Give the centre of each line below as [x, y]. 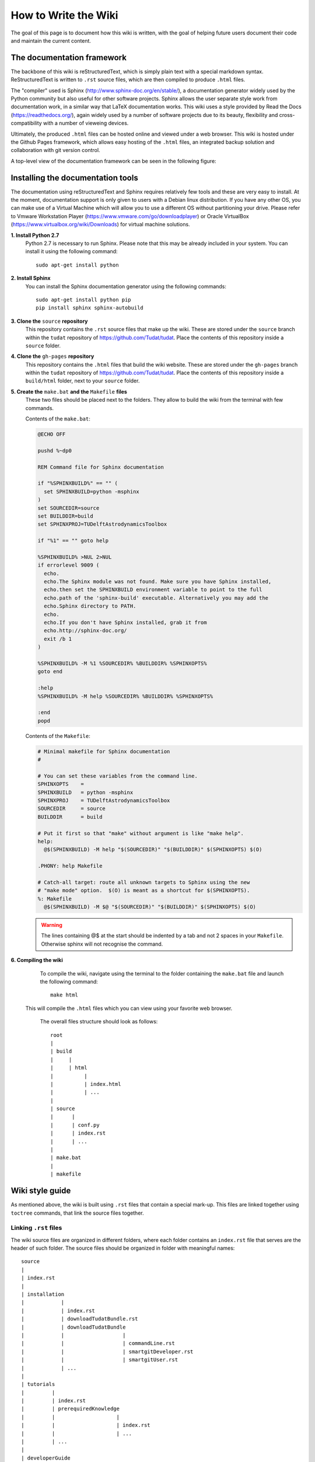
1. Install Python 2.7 [35, 235]
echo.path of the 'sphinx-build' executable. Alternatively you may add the [156, 598]
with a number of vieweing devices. [86, 123]
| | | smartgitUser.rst [99, 1360]
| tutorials [38, 1384]
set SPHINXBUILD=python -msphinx [92, 492]
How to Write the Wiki [64, 15]
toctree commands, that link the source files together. [77, 1213]
